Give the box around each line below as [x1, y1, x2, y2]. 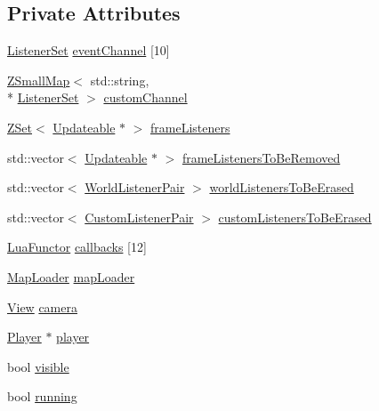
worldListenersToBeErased [209, 178, 354, 197]
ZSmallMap [7, 70, 70, 89]
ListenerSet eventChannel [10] [7, 41, 170, 60]
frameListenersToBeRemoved [181, 148, 341, 166]
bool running [7, 387, 77, 406]
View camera [7, 297, 77, 316]
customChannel [103, 88, 188, 107]
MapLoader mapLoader [7, 267, 135, 286]
